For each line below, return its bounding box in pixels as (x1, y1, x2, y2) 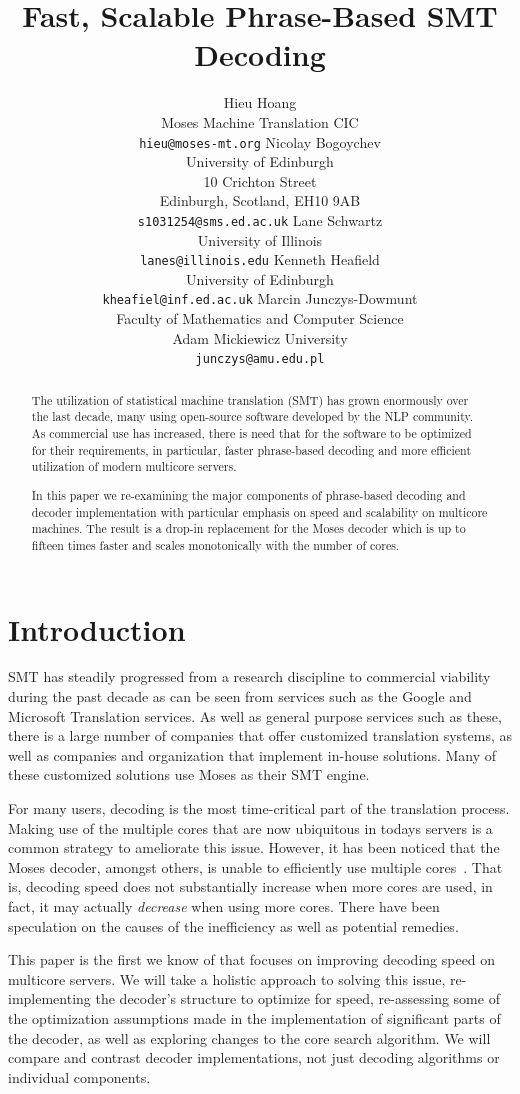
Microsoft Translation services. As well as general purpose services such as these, (8, 705, 502, 726)
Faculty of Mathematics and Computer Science (116, 308, 404, 329)
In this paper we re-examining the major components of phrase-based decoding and (31, 486, 466, 503)
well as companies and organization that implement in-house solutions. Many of (8, 744, 497, 765)
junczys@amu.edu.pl (195, 352, 325, 367)
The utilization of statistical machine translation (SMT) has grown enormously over (31, 391, 469, 408)
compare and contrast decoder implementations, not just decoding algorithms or (8, 1047, 500, 1068)
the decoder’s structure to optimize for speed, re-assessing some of (95, 988, 500, 1009)
